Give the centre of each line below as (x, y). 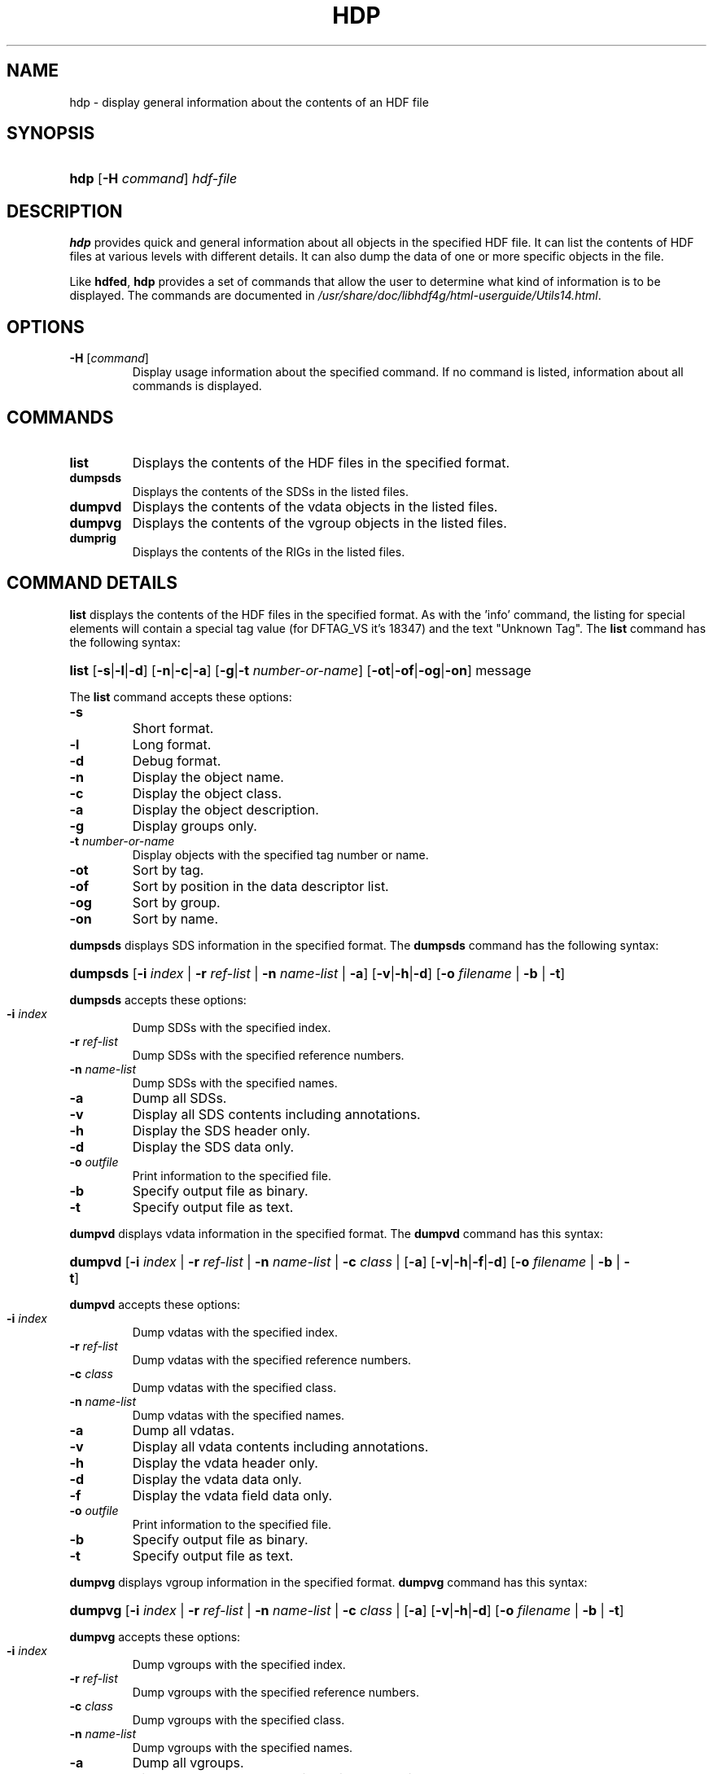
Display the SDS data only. (213, 1146)
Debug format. (177, 760)
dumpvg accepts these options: (155, 1636)
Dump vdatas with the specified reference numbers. (272, 1359)
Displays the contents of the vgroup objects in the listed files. (319, 523)
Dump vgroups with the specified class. (238, 1719)
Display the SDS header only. (221, 1130)
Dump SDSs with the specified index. (232, 1027)
